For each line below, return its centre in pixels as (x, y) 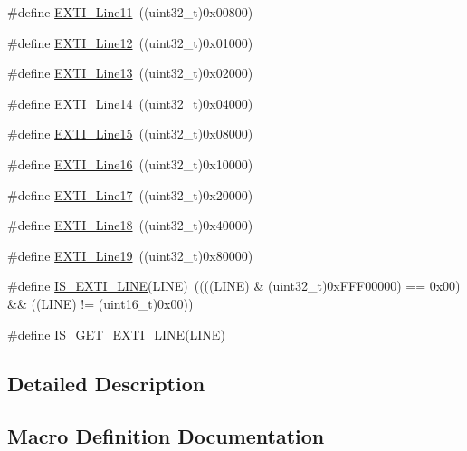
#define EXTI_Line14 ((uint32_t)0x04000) (130, 103)
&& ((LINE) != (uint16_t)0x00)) (100, 303)
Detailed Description (106, 383)
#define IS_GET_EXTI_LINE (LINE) (116, 334)
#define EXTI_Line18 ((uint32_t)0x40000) (130, 225)
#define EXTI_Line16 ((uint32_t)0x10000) (130, 163)
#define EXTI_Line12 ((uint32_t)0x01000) (130, 42)
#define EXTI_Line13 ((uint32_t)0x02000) (130, 73)
